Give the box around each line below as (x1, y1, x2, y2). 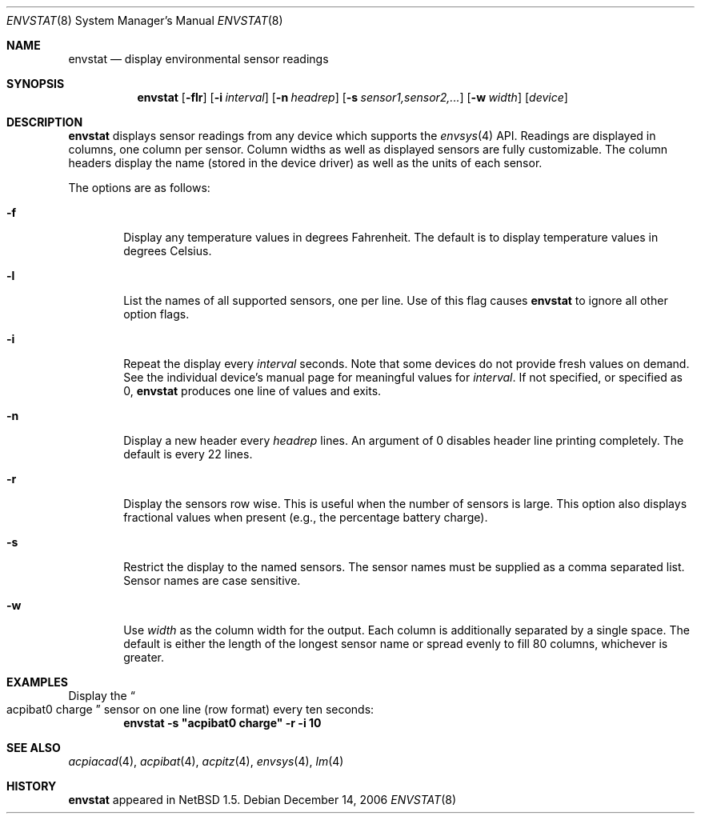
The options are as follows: (68, 181, 210, 194)
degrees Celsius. (123, 244, 212, 258)
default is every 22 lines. (123, 447, 253, 461)
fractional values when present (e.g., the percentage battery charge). (123, 510, 488, 524)
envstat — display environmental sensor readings (68, 52, 329, 66)
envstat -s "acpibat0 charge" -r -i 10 (123, 716, 322, 730)
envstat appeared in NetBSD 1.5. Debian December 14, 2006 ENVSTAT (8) (68, 793, 457, 806)
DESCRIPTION (6, 115, 83, 129)
